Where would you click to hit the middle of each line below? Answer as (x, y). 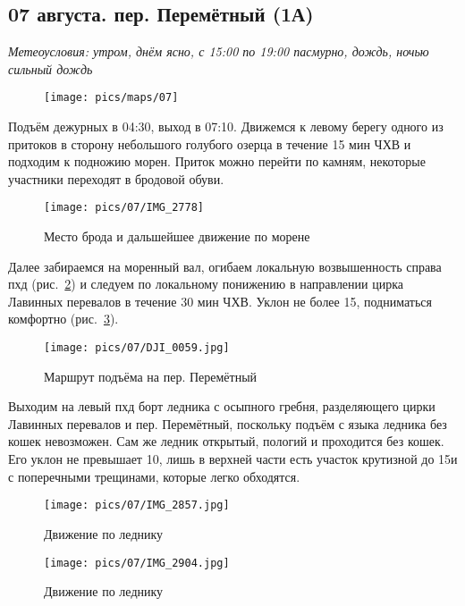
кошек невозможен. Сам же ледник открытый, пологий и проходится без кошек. (226, 441)
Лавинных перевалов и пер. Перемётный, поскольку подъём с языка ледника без (228, 423)
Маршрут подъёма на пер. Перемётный (151, 376)
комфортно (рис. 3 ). (63, 319)
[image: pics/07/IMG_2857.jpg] (137, 505)
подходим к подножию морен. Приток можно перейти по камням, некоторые (217, 161)
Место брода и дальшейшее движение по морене (177, 236)
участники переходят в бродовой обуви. (116, 178)
